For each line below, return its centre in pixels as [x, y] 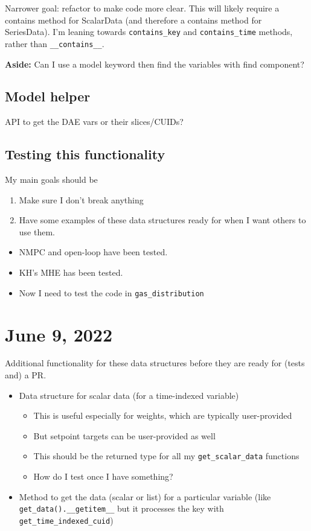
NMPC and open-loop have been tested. [93, 252]
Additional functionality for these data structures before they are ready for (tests [155, 363]
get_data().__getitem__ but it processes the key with [121, 508]
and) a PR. [26, 375]
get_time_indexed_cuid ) [66, 520]
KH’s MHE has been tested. [71, 272]
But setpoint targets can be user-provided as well [124, 435]
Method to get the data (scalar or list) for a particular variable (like [145, 496]
